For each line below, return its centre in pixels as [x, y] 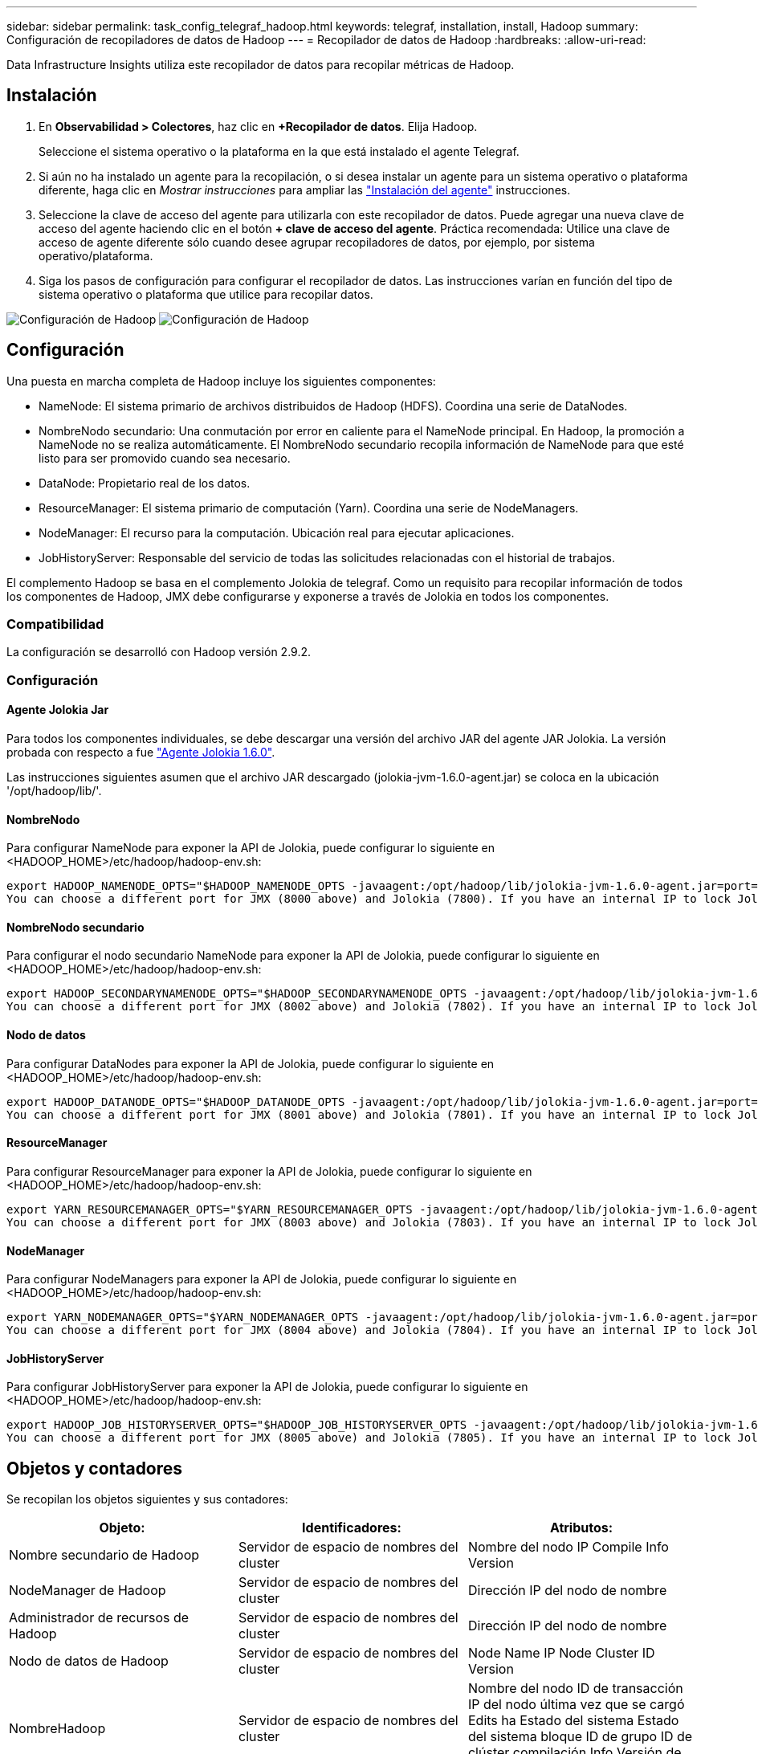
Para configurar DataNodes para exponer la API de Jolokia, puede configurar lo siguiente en [251, 1063]
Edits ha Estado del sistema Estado [573, 1721]
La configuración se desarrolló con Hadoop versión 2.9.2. [159, 652]
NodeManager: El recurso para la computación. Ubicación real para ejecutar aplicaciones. [277, 532]
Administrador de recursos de [99, 1618]
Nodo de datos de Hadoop [89, 1661]
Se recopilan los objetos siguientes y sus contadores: [147, 1499]
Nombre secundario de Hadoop [104, 1555]
